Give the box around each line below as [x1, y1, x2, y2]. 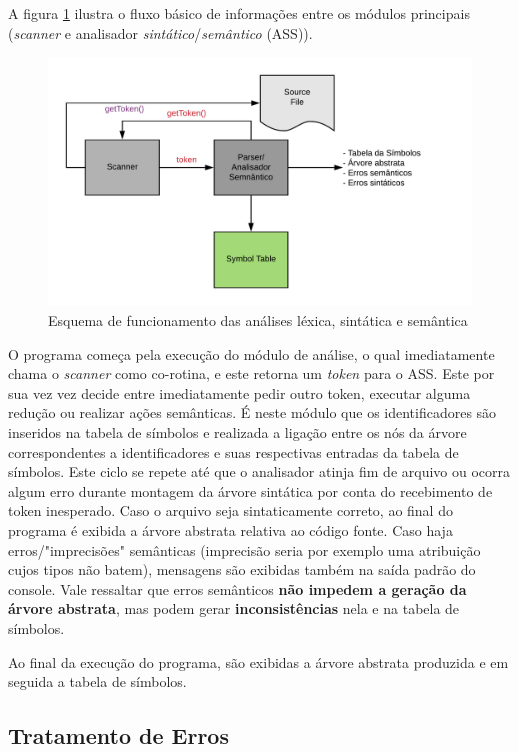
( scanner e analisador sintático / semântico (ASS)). [8, 22, 313, 43]
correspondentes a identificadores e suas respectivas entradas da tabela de [8, 441, 459, 462]
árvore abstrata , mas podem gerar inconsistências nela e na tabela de [8, 598, 460, 619]
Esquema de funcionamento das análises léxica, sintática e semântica [48, 310, 468, 331]
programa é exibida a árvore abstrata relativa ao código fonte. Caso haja [8, 519, 453, 540]
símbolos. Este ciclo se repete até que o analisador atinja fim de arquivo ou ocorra [8, 461, 511, 482]
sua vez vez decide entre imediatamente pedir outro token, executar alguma [8, 382, 471, 403]
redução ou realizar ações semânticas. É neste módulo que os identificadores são [8, 402, 497, 423]
